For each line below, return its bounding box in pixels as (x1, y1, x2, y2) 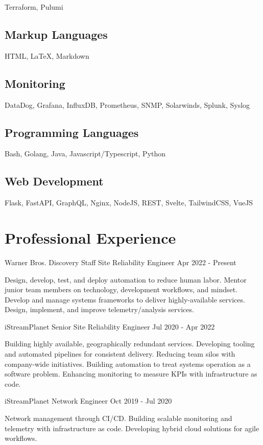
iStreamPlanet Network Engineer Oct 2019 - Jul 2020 (5, 395, 172, 406)
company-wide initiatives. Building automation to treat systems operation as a (5, 358, 251, 369)
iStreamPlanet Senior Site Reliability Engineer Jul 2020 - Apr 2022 (5, 321, 215, 332)
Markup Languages (5, 26, 108, 42)
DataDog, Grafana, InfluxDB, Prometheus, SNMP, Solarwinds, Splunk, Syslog (5, 99, 250, 110)
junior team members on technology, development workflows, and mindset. (5, 284, 238, 295)
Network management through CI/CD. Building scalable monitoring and (5, 413, 232, 424)
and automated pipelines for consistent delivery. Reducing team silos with (5, 348, 235, 359)
